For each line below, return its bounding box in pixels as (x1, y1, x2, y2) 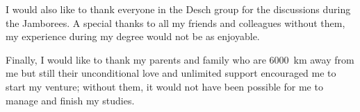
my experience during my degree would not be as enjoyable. (6, 29, 260, 44)
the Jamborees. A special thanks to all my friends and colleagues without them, (6, 15, 345, 30)
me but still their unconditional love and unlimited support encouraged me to (6, 66, 336, 80)
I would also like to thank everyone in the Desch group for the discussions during (6, 2, 351, 16)
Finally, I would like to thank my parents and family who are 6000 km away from (6, 52, 354, 66)
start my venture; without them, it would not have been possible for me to (6, 79, 323, 93)
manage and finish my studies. (6, 93, 135, 107)
